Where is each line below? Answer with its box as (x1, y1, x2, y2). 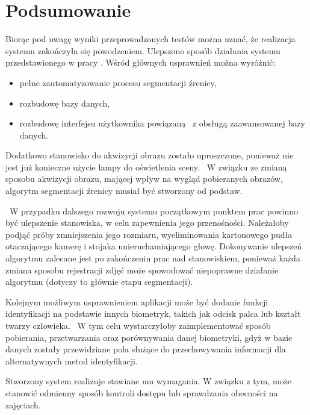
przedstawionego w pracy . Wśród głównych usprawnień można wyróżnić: (5, 56, 276, 69)
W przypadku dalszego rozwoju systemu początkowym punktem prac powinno (9, 204, 299, 217)
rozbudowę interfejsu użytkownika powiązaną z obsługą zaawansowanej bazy (19, 117, 305, 129)
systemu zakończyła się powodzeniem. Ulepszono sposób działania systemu (5, 44, 281, 57)
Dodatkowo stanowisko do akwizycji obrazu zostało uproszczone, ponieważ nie (5, 149, 294, 161)
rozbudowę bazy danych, (19, 96, 110, 109)
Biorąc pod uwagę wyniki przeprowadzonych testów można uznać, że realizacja (5, 33, 296, 45)
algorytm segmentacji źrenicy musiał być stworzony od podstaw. (5, 184, 243, 197)
